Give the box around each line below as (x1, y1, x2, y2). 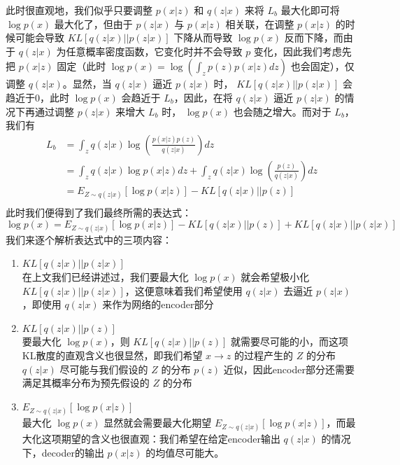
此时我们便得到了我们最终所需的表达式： (6, 205, 192, 220)
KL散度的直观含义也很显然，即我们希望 (22, 348, 203, 362)
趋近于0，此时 (6, 90, 69, 104)
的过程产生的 (234, 348, 294, 362)
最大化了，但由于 (54, 16, 133, 31)
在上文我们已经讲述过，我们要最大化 (22, 270, 189, 284)
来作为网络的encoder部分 (102, 297, 214, 312)
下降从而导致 (173, 30, 233, 45)
